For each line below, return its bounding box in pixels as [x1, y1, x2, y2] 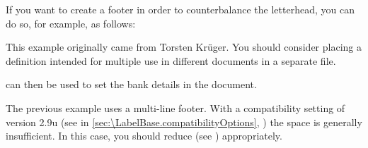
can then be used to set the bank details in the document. [6, 77, 257, 92]
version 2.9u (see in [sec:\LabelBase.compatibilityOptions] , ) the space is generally [6, 114, 362, 129]
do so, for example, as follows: [6, 16, 136, 30]
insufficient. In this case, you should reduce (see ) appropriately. [6, 128, 282, 143]
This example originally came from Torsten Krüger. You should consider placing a [6, 39, 362, 54]
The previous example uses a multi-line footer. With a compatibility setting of [6, 100, 345, 115]
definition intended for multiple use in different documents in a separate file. [6, 53, 336, 68]
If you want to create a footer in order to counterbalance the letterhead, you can [6, 2, 355, 16]
